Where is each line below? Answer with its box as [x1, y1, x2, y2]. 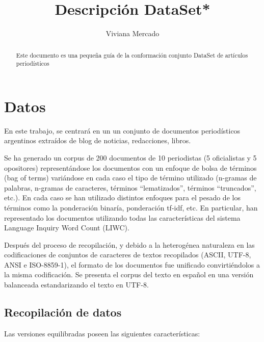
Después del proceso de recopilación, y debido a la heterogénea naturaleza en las [4, 239, 255, 250]
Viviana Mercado [105, 28, 160, 39]
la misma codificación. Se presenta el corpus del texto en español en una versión [4, 269, 254, 280]
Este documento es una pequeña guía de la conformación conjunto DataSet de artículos [16, 50, 248, 59]
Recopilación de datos [4, 304, 122, 320]
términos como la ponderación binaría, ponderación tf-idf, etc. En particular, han [4, 202, 258, 213]
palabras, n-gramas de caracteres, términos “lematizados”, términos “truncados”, [4, 182, 256, 193]
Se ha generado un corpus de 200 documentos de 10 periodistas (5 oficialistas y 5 [4, 152, 257, 163]
